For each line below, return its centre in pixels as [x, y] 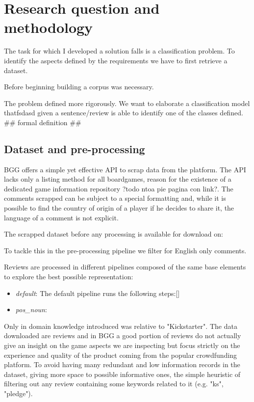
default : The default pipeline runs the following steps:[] [98, 293]
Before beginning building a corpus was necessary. [79, 87]
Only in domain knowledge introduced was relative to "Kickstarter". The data [121, 326]
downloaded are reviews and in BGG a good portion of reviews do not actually [123, 335]
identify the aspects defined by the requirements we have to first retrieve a [116, 60]
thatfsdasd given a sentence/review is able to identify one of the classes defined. [124, 113]
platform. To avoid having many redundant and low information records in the [122, 364]
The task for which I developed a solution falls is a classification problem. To [119, 51]
